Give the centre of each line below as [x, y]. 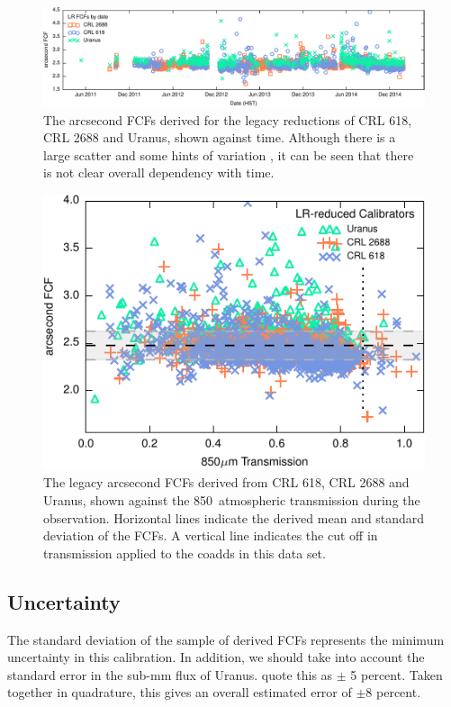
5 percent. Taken [397, 674]
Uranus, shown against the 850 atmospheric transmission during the [232, 500]
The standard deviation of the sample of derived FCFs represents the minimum [226, 639]
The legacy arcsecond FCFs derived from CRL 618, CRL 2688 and [226, 482]
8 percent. [393, 692]
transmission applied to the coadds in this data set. [185, 553]
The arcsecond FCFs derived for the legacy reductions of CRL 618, [228, 119]
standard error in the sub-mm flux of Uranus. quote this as [170, 674]
